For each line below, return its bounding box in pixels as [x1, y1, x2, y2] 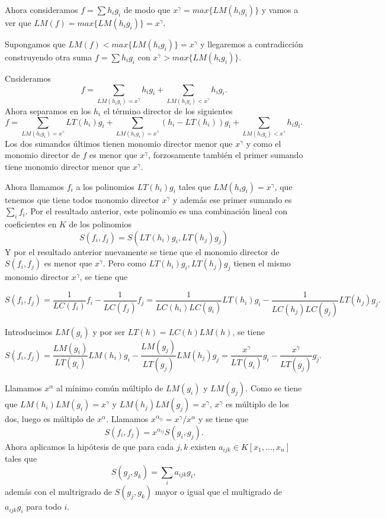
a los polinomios [76, 180, 134, 192]
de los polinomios [69, 218, 131, 230]
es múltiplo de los [225, 398, 289, 410]
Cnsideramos [5, 72, 51, 84]
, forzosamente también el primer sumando [148, 149, 303, 161]
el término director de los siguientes [103, 104, 233, 117]
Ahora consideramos [5, 4, 78, 15]
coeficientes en [5, 218, 57, 230]
